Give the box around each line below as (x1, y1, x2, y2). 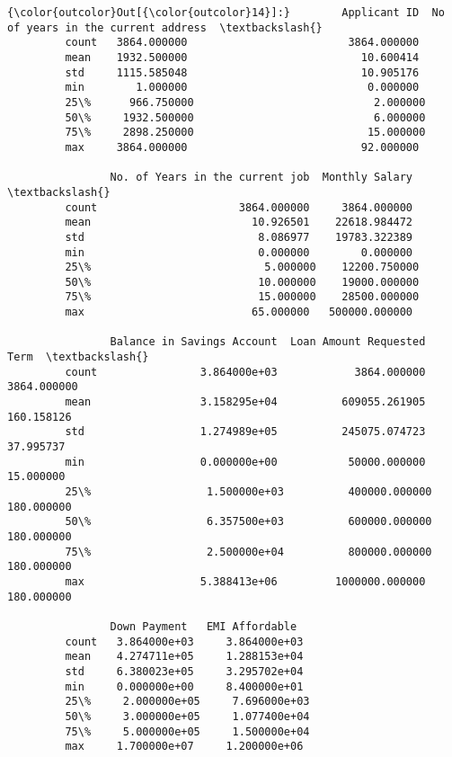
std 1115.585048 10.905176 (65, 66, 420, 79)
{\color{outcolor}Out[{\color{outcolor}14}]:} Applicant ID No (7, 6, 445, 19)
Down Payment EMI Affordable (110, 619, 297, 633)
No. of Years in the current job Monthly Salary (110, 171, 413, 184)
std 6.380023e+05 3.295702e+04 (65, 664, 304, 678)
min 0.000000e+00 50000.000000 (65, 455, 426, 468)
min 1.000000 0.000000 (65, 81, 420, 94)
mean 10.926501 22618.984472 (65, 216, 413, 229)
